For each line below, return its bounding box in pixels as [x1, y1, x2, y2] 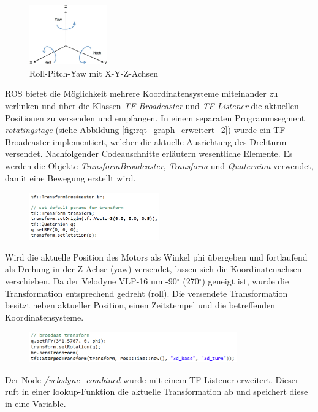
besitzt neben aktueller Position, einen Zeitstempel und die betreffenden [5, 299, 276, 311]
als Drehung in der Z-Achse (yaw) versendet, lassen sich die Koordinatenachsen [5, 262, 302, 275]
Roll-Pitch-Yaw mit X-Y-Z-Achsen [29, 66, 159, 79]
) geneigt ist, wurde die [202, 275, 289, 288]
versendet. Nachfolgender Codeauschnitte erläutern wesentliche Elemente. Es [5, 147, 293, 160]
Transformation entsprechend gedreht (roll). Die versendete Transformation [5, 286, 288, 299]
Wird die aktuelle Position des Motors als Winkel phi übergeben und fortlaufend [5, 250, 308, 263]
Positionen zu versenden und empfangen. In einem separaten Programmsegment [5, 111, 305, 124]
